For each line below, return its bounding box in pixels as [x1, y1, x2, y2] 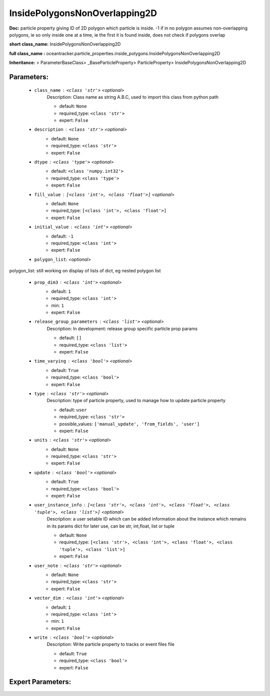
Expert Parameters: [9, 677, 71, 686]
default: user [59, 407, 87, 413]
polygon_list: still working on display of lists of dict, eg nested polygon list [9, 268, 161, 274]
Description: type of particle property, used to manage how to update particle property [46, 398, 226, 404]
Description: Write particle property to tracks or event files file [46, 641, 174, 647]
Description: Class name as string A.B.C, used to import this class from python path [46, 94, 218, 100]
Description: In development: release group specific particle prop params [46, 325, 197, 331]
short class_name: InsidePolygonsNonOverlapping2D [9, 41, 121, 47]
